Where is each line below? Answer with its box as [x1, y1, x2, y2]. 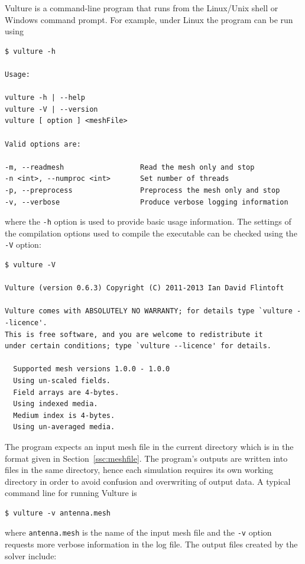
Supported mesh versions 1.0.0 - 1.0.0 [13, 365, 170, 374]
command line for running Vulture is [5, 487, 137, 499]
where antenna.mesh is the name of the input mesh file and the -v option [5, 526, 272, 539]
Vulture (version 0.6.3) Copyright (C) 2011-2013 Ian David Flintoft [5, 284, 284, 293]
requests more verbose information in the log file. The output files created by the [5, 538, 298, 550]
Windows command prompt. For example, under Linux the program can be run [5, 13, 293, 25]
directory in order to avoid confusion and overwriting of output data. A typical [5, 475, 291, 487]
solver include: [5, 549, 57, 562]
